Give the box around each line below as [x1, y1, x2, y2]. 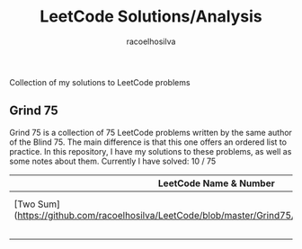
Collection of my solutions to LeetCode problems [9, 76, 191, 87]
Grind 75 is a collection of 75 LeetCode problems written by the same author [9, 127, 292, 138]
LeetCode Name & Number [157, 177, 276, 190]
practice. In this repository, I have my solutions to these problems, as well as [9, 146, 292, 156]
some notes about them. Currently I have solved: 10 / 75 [9, 156, 217, 166]
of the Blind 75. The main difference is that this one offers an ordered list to [9, 137, 288, 147]
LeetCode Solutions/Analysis [40, 6, 262, 27]
